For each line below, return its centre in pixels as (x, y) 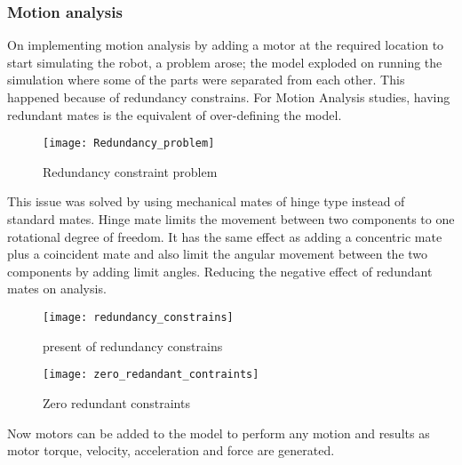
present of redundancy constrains (133, 345)
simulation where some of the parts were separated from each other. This (206, 80)
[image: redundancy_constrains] (138, 317)
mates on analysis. (57, 289)
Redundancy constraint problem (130, 171)
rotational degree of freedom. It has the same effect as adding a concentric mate (225, 236)
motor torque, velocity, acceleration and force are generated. (171, 450)
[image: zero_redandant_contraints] (151, 375)
